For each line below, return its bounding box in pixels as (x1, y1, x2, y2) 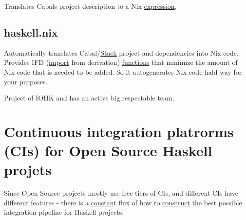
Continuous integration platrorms (4, 121, 234, 141)
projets (4, 160, 52, 180)
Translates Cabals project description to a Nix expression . (4, 1, 177, 11)
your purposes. (4, 76, 48, 86)
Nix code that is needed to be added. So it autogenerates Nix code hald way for (4, 66, 242, 77)
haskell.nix (4, 24, 58, 40)
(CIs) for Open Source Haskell (4, 140, 212, 160)
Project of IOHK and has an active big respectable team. (4, 93, 174, 103)
